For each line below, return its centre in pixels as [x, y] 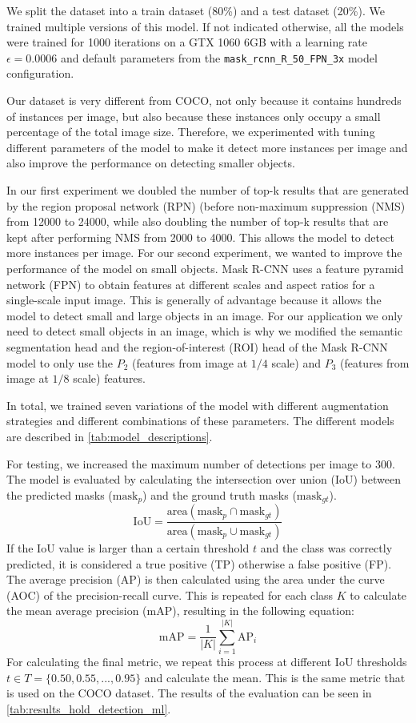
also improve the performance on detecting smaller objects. [151, 163]
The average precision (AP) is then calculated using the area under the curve [196, 579]
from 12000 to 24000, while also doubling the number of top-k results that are [198, 221]
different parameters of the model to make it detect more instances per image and [207, 147]
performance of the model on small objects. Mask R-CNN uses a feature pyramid [205, 268]
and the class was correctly [326, 548]
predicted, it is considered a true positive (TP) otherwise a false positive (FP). [199, 563]
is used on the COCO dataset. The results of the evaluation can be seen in [189, 693]
